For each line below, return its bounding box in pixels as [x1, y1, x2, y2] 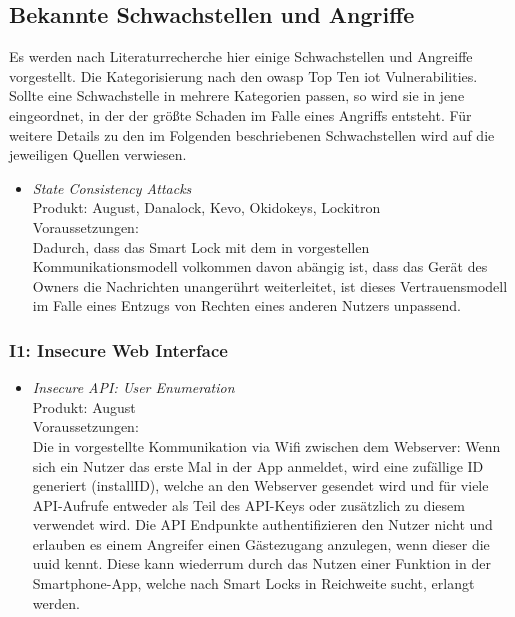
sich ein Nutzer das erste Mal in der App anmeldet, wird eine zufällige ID [32, 455, 484, 476]
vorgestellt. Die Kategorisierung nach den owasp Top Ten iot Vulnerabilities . [9, 65, 478, 86]
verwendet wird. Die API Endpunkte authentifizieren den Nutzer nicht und [32, 514, 493, 535]
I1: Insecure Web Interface [9, 337, 228, 362]
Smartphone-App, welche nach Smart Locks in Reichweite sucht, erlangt [32, 573, 475, 594]
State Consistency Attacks [32, 177, 192, 198]
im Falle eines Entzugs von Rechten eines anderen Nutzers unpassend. [32, 295, 461, 316]
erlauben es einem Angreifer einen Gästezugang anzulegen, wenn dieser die [32, 533, 490, 554]
